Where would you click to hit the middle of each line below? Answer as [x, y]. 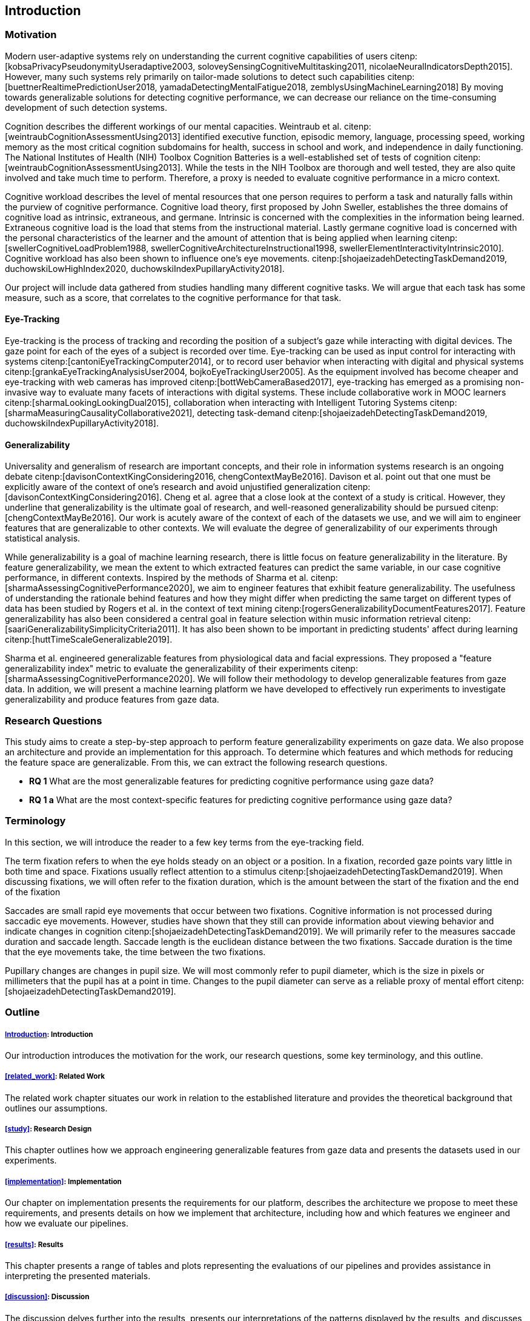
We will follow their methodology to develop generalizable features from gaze [352, 679]
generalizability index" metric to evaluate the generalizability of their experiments [167, 669]
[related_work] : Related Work [55, 1077]
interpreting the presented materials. [78, 1276]
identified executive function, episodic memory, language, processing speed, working [354, 136]
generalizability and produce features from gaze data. [112, 700]
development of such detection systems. [86, 107]
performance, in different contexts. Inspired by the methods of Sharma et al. [157, 578]
